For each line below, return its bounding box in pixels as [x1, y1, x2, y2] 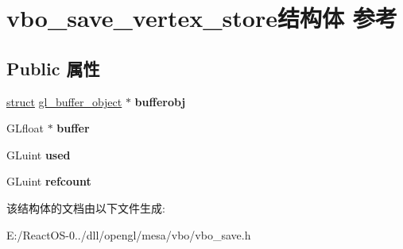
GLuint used [6, 146, 71, 163]
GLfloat [6, 120, 44, 136]
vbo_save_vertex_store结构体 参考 [6, 2, 397, 34]
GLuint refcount [6, 173, 91, 190]
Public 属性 [6, 56, 100, 80]
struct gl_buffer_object [6, 93, 122, 109]
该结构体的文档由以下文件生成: [6, 199, 165, 216]
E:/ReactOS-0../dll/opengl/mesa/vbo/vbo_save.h [6, 226, 251, 243]
